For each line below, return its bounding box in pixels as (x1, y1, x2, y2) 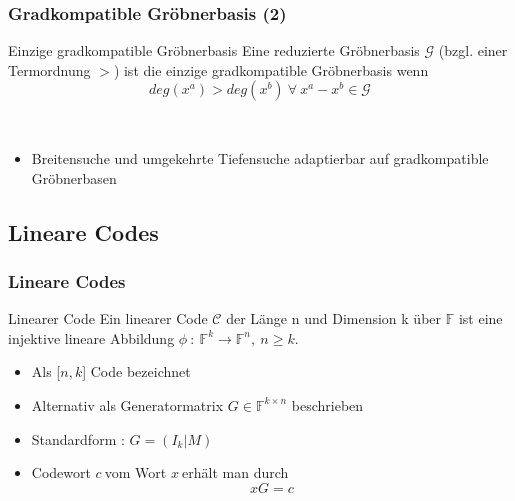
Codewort (31, 462, 91, 483)
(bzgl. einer (438, 40, 508, 61)
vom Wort (104, 462, 167, 483)
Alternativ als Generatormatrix (31, 394, 224, 415)
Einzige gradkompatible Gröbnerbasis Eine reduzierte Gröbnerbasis (8, 40, 420, 61)
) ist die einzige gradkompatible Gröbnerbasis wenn (113, 59, 429, 80)
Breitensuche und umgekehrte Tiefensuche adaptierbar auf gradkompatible (31, 148, 489, 168)
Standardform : (31, 428, 125, 449)
